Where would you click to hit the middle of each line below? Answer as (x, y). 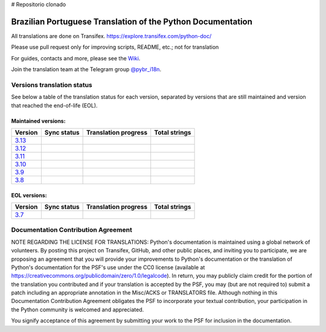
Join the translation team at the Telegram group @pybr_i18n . (86, 69)
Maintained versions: (38, 121)
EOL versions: (29, 195)
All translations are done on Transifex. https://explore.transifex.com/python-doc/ (111, 36)
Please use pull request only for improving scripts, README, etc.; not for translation (115, 47)
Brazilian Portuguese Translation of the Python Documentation (132, 21)
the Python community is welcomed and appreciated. (78, 309)
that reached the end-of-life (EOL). (54, 105)
